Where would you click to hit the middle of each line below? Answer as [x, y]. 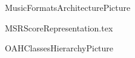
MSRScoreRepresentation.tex [59, 27]
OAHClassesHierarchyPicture [59, 48]
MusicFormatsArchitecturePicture [68, 7]
